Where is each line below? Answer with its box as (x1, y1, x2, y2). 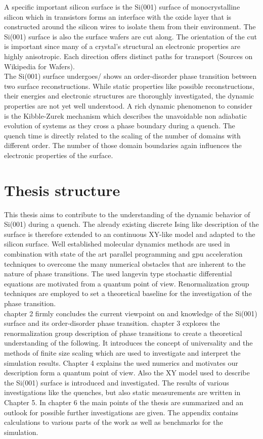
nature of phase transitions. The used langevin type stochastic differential (4, 268, 232, 279)
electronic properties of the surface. (4, 150, 113, 160)
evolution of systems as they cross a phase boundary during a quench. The (4, 120, 235, 131)
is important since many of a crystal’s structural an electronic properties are (4, 41, 241, 52)
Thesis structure (4, 179, 120, 200)
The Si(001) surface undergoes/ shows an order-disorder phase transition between (4, 71, 257, 81)
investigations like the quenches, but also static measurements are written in (4, 387, 241, 398)
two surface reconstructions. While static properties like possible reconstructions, (4, 80, 254, 91)
